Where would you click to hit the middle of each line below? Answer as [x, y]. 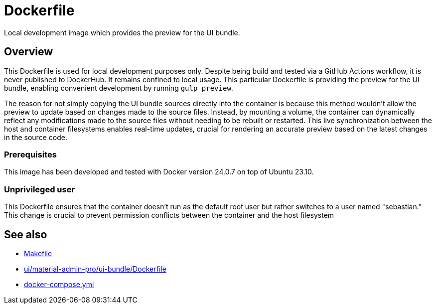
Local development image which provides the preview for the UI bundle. [122, 32]
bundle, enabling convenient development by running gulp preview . [119, 88]
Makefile [38, 253]
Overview [29, 52]
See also [26, 234]
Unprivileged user [40, 189]
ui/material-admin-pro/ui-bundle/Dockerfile [95, 269]
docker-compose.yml [59, 284]
